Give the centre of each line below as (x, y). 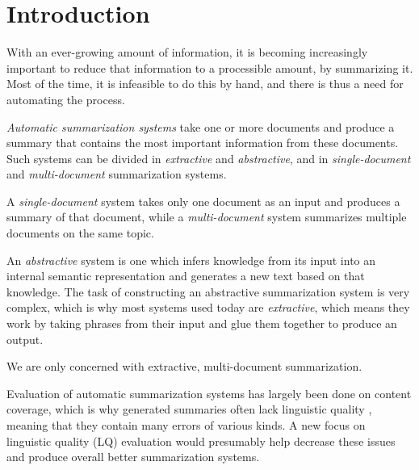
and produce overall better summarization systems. (133, 457)
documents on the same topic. (80, 233)
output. (25, 339)
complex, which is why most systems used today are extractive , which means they (208, 307)
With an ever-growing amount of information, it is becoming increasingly (187, 52)
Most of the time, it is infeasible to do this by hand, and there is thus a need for (205, 84)
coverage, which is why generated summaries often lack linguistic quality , (189, 409)
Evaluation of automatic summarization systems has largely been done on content (209, 393)
